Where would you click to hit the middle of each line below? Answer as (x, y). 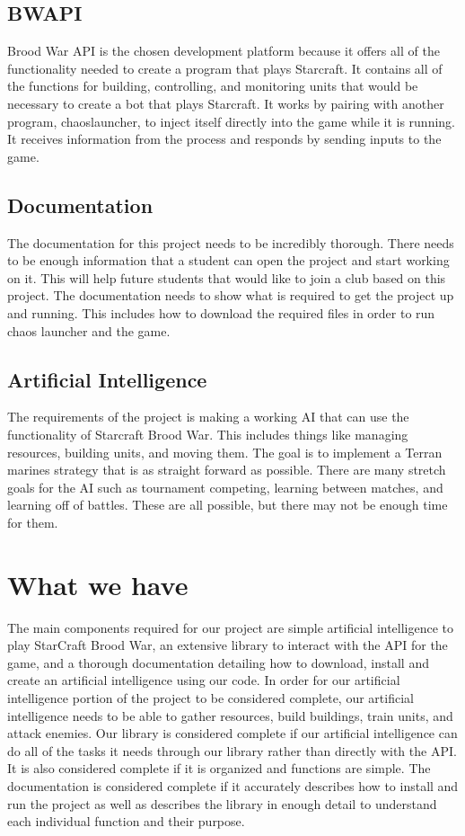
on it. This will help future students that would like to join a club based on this (227, 277)
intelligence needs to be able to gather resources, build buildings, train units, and (230, 715)
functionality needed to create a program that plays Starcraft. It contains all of (225, 68)
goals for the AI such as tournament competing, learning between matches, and (225, 487)
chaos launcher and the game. (89, 330)
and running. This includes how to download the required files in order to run (221, 312)
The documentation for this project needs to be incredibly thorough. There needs (231, 242)
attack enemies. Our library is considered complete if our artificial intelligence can (232, 733)
